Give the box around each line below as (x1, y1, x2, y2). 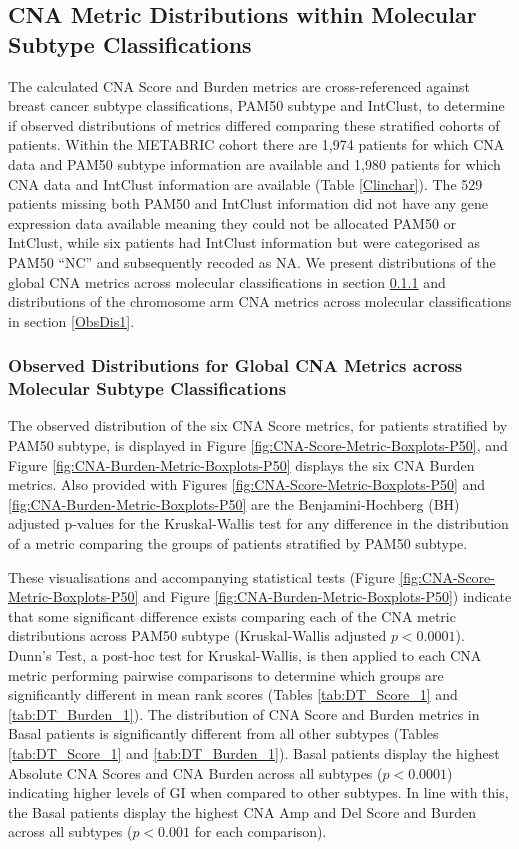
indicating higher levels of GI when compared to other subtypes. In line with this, (8, 782, 509, 803)
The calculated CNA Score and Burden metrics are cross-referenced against (8, 75, 470, 96)
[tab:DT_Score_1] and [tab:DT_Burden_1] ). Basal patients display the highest (8, 742, 500, 763)
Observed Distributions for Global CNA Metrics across (8, 353, 463, 378)
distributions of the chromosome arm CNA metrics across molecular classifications (8, 291, 512, 312)
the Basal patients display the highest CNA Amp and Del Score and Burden (8, 801, 477, 822)
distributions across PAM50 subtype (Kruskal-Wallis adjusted (8, 625, 387, 646)
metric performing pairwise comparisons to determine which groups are (8, 664, 444, 685)
